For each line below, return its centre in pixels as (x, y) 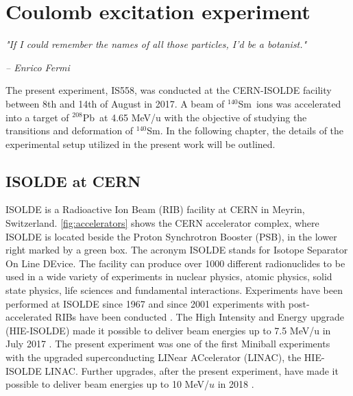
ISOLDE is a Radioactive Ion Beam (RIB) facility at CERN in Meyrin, (155, 209)
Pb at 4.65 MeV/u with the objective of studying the (195, 117)
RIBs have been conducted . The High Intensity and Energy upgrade (199, 317)
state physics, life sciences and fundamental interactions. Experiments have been (174, 290)
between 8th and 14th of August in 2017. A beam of (115, 103)
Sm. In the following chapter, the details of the (245, 131)
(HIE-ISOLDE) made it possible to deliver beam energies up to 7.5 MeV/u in (168, 330)
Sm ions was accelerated (290, 103)
